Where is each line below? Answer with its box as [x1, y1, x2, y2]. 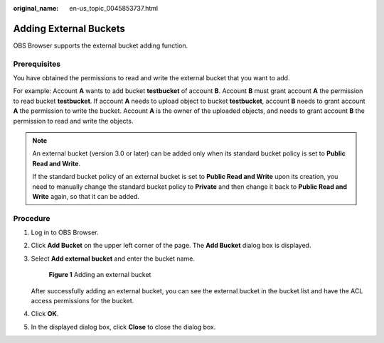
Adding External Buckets [13, 22, 126, 35]
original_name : [13, 4, 59, 12]
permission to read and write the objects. [13, 116, 134, 125]
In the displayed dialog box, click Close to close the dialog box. [31, 322, 216, 331]
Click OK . [31, 310, 59, 318]
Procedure [13, 213, 50, 223]
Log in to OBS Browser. [31, 228, 99, 237]
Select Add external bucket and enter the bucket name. [31, 254, 196, 263]
